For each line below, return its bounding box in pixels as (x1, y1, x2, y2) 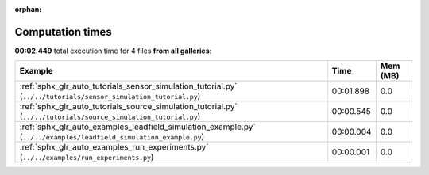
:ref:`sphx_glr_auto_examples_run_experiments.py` (19, 142, 209, 153)
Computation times (14, 25, 112, 39)
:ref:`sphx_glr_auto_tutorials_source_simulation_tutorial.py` (19, 101, 238, 112)
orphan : (14, 5, 42, 13)
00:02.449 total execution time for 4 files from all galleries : (14, 46, 212, 55)
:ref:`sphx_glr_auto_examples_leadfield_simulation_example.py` (19, 121, 256, 132)
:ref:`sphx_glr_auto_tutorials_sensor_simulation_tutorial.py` (19, 81, 238, 92)
